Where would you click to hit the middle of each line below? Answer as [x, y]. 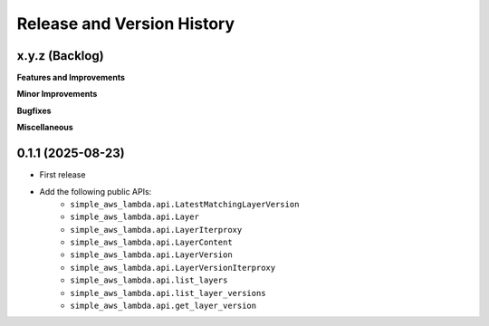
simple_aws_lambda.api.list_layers [149, 280]
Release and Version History [126, 24]
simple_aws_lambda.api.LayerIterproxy [156, 230]
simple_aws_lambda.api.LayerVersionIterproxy [173, 268]
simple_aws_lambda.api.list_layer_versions [168, 293]
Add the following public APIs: [96, 191]
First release [62, 175]
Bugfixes [34, 110]
